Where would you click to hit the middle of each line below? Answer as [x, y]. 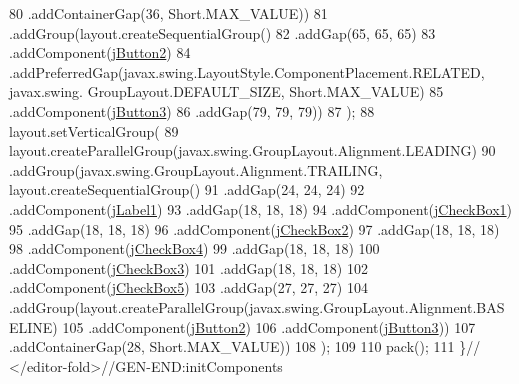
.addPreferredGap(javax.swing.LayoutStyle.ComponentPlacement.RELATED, [247, 71]
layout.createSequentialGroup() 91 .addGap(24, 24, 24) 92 [187, 189]
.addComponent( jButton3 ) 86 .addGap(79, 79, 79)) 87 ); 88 [192, 110]
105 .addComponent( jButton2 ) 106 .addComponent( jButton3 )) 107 [269, 326]
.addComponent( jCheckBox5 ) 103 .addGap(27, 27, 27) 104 [188, 287]
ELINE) [33, 326]
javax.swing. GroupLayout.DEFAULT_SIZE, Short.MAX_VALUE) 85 [226, 91]
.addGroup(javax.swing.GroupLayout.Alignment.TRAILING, [196, 169]
